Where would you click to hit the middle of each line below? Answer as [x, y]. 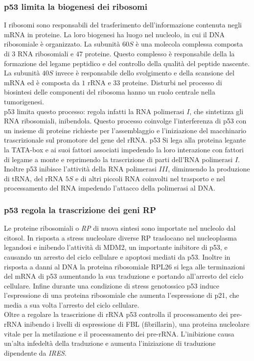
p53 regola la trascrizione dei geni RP [80, 209]
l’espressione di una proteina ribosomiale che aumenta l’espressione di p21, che [122, 295]
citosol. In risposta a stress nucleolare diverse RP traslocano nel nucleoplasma [121, 237]
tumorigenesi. [24, 101]
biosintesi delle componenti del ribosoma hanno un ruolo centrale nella [110, 92]
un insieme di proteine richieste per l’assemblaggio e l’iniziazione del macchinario [125, 130]
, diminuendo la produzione [209, 169]
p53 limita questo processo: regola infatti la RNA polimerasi [94, 111]
